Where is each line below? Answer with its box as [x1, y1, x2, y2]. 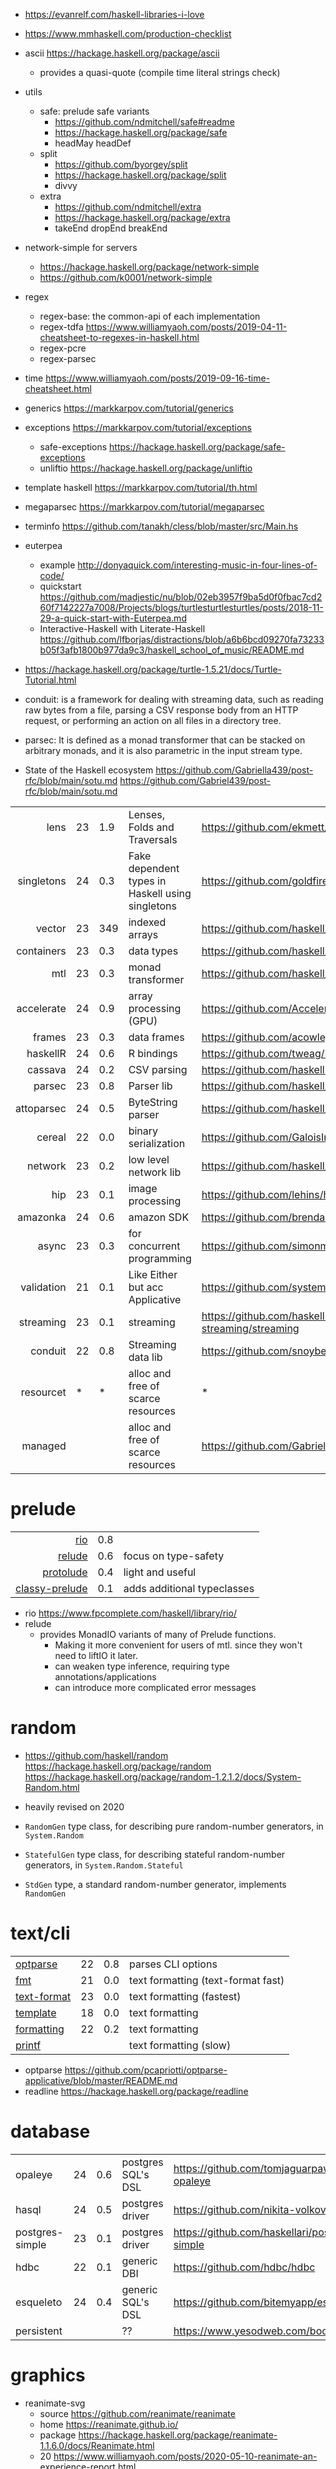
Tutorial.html [24, 674, 77, 686]
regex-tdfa [39, 321, 84, 333]
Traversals [128, 833, 178, 846]
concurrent [128, 1239, 181, 1253]
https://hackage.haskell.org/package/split [54, 169, 227, 181]
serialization [128, 1137, 186, 1150]
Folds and [128, 820, 175, 834]
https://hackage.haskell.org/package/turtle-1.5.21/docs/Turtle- [24, 664, 283, 675]
